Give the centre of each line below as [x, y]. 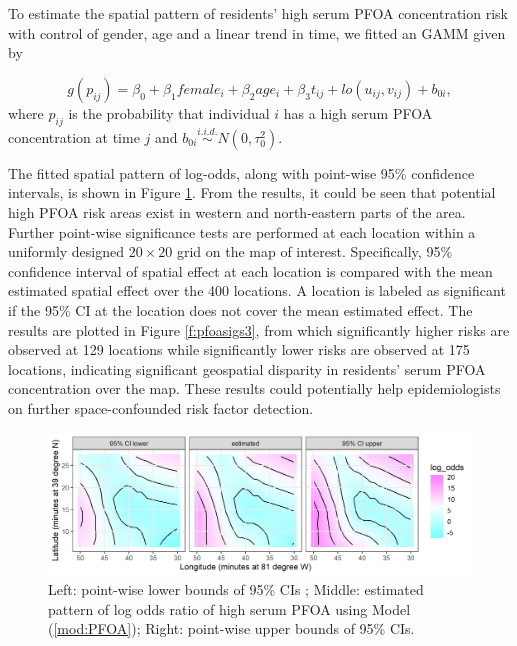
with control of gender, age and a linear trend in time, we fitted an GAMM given [257, 32]
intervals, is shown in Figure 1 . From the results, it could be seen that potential [252, 192]
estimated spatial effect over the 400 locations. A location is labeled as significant [257, 290]
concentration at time [74, 136]
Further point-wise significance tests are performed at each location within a [242, 231]
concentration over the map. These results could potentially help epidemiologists [254, 388]
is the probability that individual [169, 112]
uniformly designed [66, 251]
